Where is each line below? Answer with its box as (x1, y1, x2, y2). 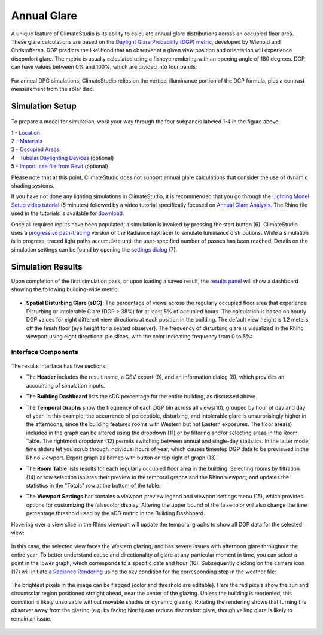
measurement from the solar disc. (11, 85, 95, 92)
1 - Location (11, 129, 40, 136)
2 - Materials (11, 138, 43, 145)
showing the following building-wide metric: (11, 286, 120, 293)
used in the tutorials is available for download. (11, 210, 124, 217)
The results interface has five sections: (11, 362, 107, 370)
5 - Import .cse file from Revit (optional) (11, 162, 109, 170)
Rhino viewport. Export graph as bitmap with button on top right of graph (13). (26, 454, 218, 461)
